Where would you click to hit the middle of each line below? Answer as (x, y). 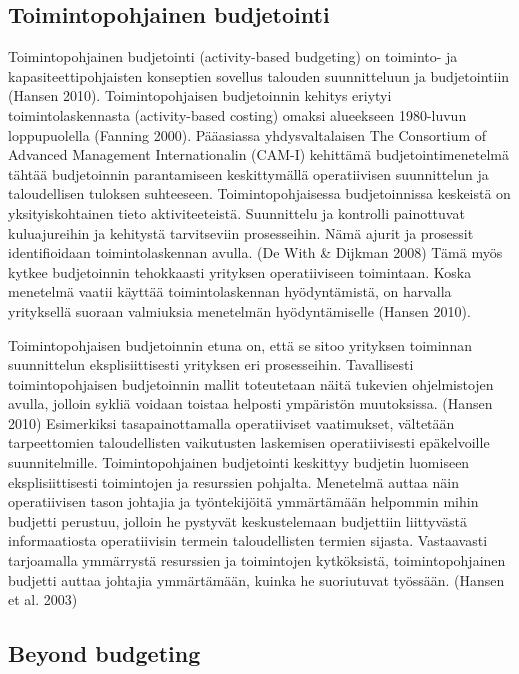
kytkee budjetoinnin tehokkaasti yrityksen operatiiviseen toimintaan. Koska (240, 271)
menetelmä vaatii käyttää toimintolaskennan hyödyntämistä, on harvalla (230, 291)
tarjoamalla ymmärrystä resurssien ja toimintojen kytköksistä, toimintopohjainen (257, 560)
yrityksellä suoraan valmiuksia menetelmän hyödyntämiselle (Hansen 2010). (239, 310)
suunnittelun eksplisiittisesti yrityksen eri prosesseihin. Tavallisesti (211, 364)
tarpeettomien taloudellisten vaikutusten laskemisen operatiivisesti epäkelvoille (249, 442)
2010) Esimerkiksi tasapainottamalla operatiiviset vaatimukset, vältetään (231, 422)
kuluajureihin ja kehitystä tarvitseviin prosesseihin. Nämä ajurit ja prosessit (241, 232)
